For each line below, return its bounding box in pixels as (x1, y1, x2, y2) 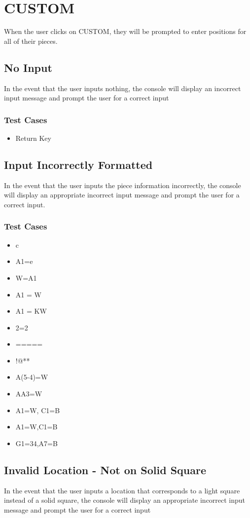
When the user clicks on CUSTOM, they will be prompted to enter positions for (4, 26, 247, 36)
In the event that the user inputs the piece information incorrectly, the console (4, 180, 241, 190)
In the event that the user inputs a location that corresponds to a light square (4, 485, 240, 495)
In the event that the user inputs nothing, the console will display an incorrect (4, 83, 241, 93)
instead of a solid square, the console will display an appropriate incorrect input (4, 495, 246, 505)
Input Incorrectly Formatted (4, 157, 153, 172)
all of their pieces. (4, 35, 58, 46)
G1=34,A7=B (15, 438, 58, 448)
